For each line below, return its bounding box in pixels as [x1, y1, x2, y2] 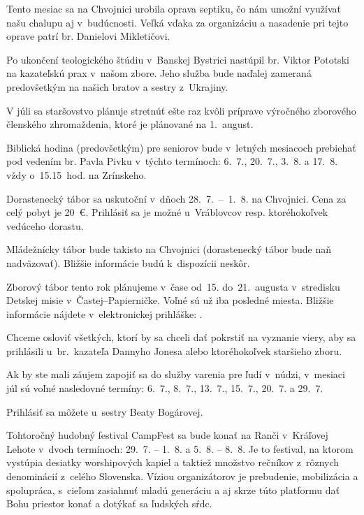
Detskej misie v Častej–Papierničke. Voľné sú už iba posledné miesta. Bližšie [6, 293, 334, 307]
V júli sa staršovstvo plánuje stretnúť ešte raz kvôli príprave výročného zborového [6, 103, 356, 117]
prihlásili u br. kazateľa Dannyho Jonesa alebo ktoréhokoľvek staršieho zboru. [6, 343, 342, 358]
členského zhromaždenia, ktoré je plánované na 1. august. [6, 117, 254, 131]
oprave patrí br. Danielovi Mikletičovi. [6, 29, 170, 43]
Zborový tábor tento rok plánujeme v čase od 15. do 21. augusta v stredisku [6, 279, 340, 293]
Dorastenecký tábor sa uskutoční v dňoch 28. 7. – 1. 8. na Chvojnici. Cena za [6, 191, 347, 205]
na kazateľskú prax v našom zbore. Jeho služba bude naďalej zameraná [6, 66, 312, 80]
